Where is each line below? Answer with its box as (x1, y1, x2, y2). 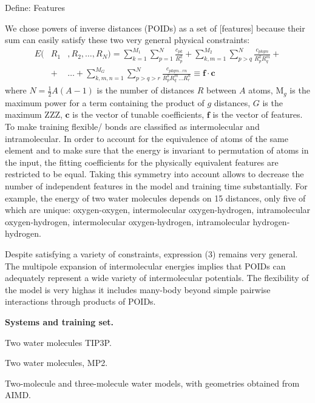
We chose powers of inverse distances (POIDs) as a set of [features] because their (5, 21, 305, 34)
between (206, 84, 237, 97)
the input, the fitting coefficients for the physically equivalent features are (5, 155, 279, 168)
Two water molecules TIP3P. (5, 336, 112, 348)
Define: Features (5, 1, 65, 13)
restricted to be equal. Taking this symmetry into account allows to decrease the (5, 168, 304, 180)
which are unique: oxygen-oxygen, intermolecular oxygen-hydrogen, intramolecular (5, 203, 311, 216)
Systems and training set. (5, 315, 114, 328)
